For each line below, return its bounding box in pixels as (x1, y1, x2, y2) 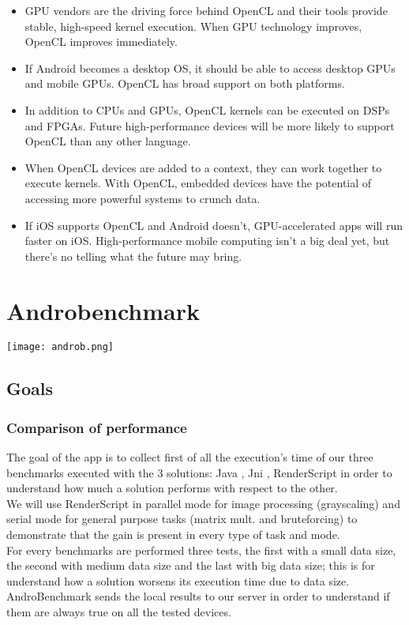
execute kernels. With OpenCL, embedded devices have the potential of (24, 175, 372, 191)
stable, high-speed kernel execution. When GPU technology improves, (24, 17, 362, 34)
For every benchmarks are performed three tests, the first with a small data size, (6, 541, 396, 558)
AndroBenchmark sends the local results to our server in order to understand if (6, 588, 390, 604)
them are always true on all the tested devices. (6, 604, 231, 620)
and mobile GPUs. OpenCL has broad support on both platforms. (24, 75, 345, 92)
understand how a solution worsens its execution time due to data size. (6, 572, 350, 589)
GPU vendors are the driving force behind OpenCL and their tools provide (24, 2, 388, 18)
